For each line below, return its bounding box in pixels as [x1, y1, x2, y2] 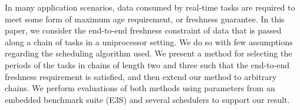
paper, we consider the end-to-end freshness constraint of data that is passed [5, 24, 282, 36]
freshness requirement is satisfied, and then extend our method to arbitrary [5, 70, 277, 82]
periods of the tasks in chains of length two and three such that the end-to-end [5, 58, 290, 71]
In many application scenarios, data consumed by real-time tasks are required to [5, 1, 295, 13]
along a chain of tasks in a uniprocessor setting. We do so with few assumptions [5, 35, 293, 48]
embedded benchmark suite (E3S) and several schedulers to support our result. [5, 93, 290, 105]
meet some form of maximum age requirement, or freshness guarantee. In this [5, 12, 285, 25]
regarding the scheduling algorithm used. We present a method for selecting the [5, 47, 292, 59]
